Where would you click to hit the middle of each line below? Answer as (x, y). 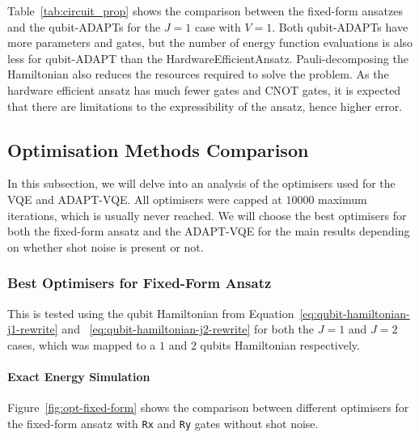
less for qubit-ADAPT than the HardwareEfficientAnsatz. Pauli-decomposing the (208, 58)
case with (218, 26)
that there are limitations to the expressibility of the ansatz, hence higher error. (205, 106)
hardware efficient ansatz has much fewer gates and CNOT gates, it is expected (204, 89)
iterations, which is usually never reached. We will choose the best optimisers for (207, 215)
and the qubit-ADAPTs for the (84, 26)
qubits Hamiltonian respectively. (280, 344)
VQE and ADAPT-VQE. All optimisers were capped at (145, 199)
